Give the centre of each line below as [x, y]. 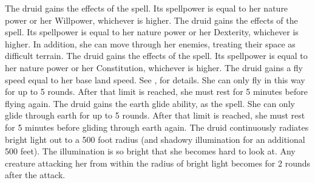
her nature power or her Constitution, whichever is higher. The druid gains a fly [154, 67]
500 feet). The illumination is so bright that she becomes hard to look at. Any [150, 151]
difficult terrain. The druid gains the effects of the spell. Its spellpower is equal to [156, 56]
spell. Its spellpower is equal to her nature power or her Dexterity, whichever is [152, 32]
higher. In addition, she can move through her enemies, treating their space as [150, 43]
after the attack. [35, 175]
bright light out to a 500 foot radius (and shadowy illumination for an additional [155, 139]
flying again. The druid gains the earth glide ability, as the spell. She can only [150, 103]
